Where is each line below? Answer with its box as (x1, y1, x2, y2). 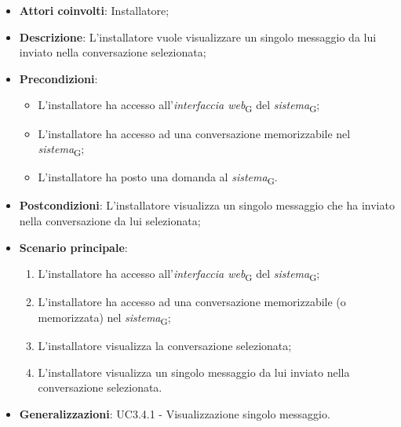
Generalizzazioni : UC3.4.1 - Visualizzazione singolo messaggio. (19, 405, 330, 422)
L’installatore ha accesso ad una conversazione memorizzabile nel (38, 125, 351, 141)
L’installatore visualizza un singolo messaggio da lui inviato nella (38, 363, 350, 380)
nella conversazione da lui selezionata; (19, 212, 201, 228)
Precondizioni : (19, 70, 98, 86)
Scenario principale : (19, 239, 128, 255)
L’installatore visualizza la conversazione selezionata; (38, 337, 292, 353)
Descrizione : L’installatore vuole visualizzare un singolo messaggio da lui (19, 28, 377, 45)
